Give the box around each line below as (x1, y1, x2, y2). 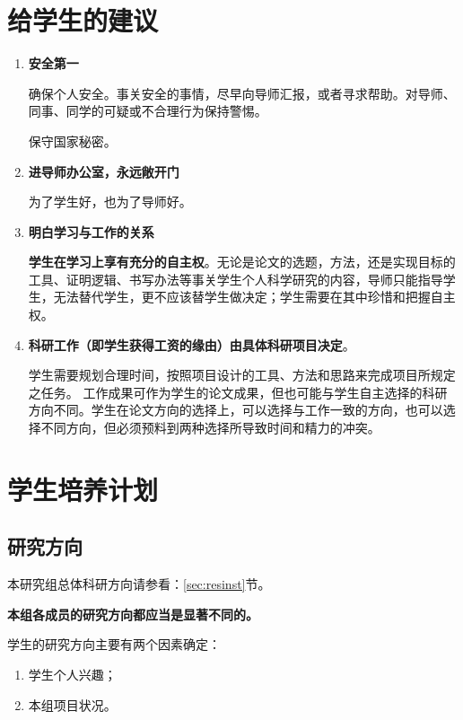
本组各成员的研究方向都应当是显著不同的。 (7, 604, 258, 623)
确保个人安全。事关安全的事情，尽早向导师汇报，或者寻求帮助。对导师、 (28, 83, 456, 102)
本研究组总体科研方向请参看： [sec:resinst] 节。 (7, 575, 271, 593)
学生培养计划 (7, 470, 159, 507)
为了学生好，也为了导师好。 (28, 192, 192, 211)
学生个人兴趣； (28, 664, 117, 683)
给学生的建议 (7, 2, 159, 39)
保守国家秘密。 (28, 131, 117, 150)
